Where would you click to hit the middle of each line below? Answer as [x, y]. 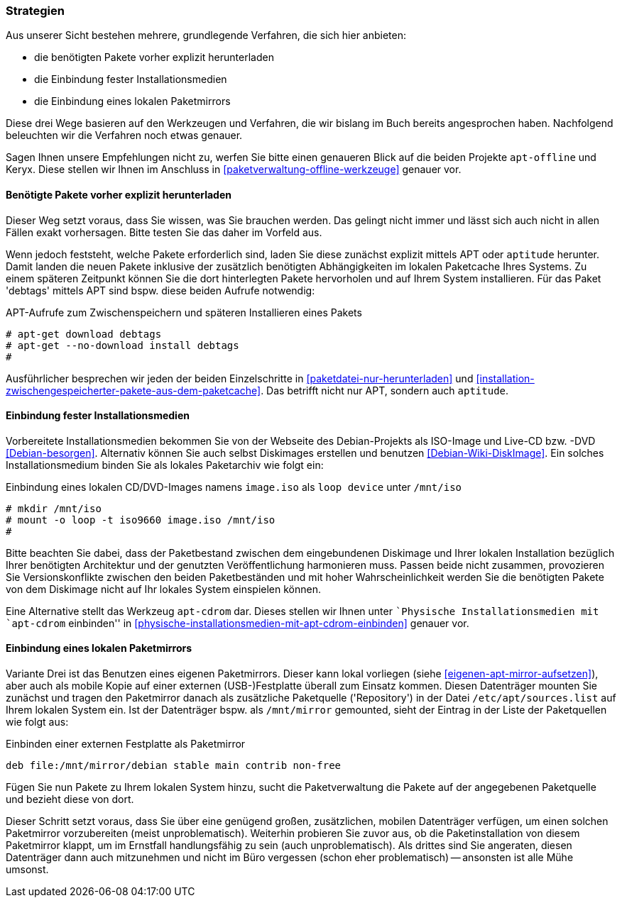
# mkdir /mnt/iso [54, 508]
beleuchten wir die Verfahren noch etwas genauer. [124, 135]
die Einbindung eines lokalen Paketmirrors [132, 101]
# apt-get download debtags [84, 334]
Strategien [35, 11]
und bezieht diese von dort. [70, 799]
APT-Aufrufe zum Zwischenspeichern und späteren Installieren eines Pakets [184, 312]
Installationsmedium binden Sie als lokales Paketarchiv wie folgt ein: [165, 465]
